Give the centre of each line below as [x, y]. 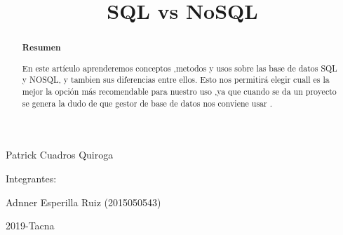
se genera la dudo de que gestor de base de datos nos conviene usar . [147, 103]
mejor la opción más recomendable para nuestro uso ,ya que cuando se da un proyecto [179, 92]
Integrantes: [31, 178]
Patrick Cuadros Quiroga [60, 155]
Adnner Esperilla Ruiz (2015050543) [83, 202]
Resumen [41, 48]
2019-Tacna [30, 226]
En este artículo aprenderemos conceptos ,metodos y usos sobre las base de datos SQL [180, 68]
